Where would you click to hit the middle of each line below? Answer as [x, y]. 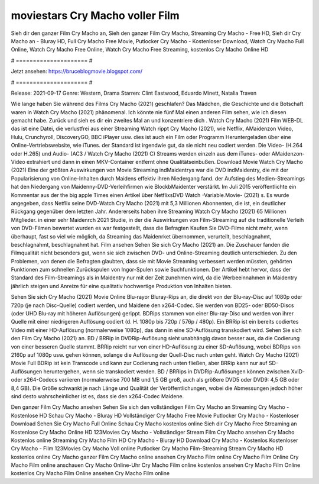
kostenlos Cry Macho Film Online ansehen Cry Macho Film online [90, 473]
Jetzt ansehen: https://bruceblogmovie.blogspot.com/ [77, 72]
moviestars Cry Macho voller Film [95, 15]
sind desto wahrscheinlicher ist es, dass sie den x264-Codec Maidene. [97, 396]
